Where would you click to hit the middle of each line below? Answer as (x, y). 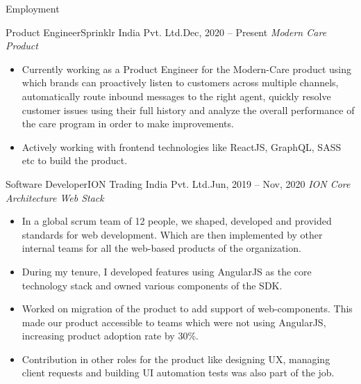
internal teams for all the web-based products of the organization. (161, 248)
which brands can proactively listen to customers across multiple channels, (180, 82)
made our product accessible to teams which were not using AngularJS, (174, 322)
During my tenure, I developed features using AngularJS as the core (167, 271)
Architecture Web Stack (55, 197)
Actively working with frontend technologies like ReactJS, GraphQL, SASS (182, 146)
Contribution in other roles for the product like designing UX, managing (176, 359)
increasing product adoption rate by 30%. (110, 336)
